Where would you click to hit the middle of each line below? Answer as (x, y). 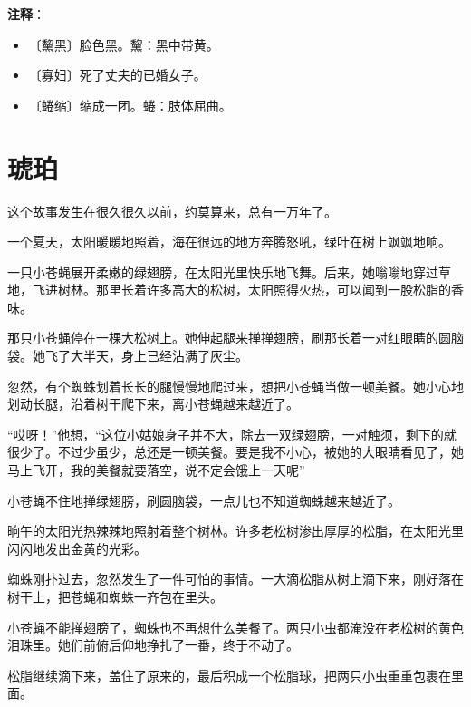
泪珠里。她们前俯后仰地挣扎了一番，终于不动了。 (153, 645)
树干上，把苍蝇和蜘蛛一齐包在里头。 (115, 596)
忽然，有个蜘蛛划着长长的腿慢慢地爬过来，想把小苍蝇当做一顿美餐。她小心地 (235, 386)
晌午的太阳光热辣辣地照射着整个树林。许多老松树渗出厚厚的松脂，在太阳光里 (235, 531)
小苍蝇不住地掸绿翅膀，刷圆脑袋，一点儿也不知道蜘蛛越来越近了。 (204, 500)
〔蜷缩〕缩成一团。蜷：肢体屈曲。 (130, 105)
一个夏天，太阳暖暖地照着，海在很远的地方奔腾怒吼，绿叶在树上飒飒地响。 (229, 242)
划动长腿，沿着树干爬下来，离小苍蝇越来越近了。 (153, 404)
